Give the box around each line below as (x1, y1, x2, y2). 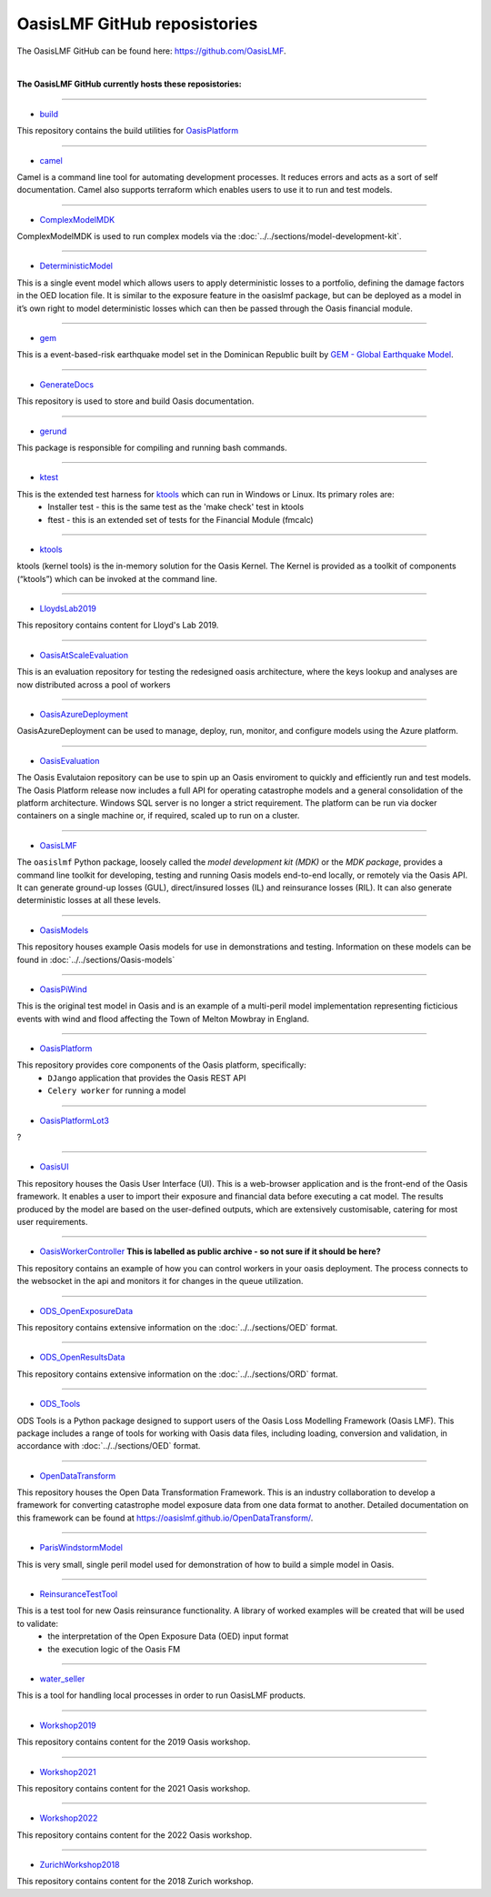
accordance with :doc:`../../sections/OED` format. (16, 1440, 201, 1451)
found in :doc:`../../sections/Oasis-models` (16, 954, 175, 965)
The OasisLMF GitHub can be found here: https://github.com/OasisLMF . (16, 45, 286, 56)
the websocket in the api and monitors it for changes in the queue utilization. (16, 1276, 304, 1287)
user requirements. (16, 1216, 88, 1227)
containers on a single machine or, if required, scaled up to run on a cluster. (16, 810, 300, 821)
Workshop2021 (39, 1766, 96, 1777)
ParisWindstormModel (39, 1542, 123, 1553)
